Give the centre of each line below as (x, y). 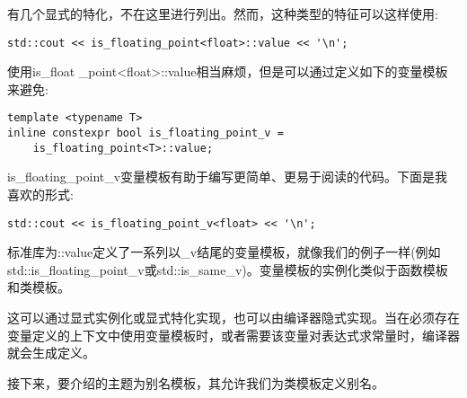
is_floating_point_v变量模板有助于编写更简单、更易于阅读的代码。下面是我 (228, 177)
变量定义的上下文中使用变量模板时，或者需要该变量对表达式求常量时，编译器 (233, 335)
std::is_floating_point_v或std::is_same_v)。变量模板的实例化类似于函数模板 (228, 269)
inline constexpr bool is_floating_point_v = (145, 133)
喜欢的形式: (40, 194)
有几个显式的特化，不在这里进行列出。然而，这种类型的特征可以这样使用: (223, 13)
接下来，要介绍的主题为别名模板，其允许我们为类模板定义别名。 (196, 382)
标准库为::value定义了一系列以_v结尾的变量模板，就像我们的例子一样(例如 (224, 252)
